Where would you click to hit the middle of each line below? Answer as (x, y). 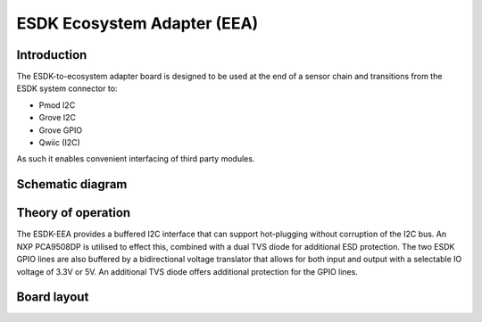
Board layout (53, 297)
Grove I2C (57, 118)
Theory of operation (74, 213)
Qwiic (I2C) (59, 143)
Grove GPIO (61, 130)
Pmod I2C (57, 105)
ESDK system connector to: (67, 88)
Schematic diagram (72, 184)
